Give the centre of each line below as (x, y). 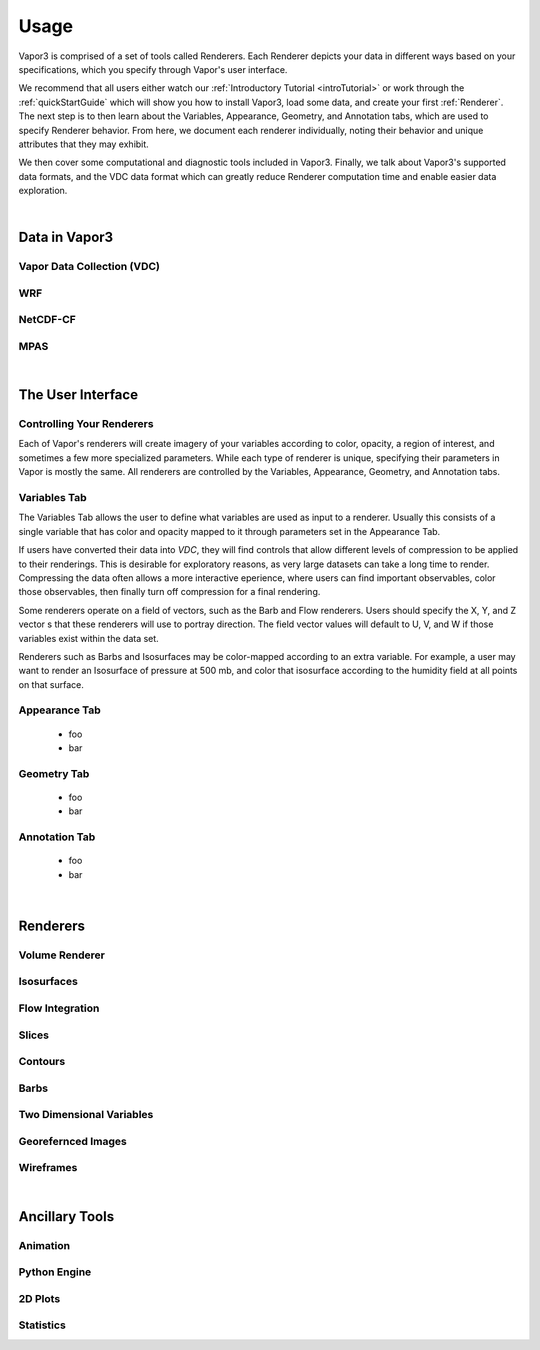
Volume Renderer (61, 955)
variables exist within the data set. (88, 638)
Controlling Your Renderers (86, 424)
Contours (42, 1062)
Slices (34, 1035)
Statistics (42, 1325)
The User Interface (78, 395)
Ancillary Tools (66, 1216)
